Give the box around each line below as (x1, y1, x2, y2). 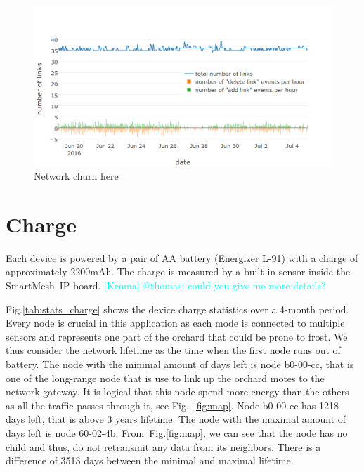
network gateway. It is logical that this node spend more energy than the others (6, 384, 349, 399)
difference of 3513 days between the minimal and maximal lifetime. (6, 453, 294, 468)
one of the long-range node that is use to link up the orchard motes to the (6, 370, 325, 385)
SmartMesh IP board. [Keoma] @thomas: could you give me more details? (6, 278, 326, 293)
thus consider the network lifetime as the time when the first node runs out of (6, 343, 341, 358)
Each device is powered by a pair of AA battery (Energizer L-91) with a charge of (6, 250, 358, 265)
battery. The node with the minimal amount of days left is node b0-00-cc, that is (6, 357, 354, 371)
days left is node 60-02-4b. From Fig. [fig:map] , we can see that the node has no (6, 425, 348, 440)
